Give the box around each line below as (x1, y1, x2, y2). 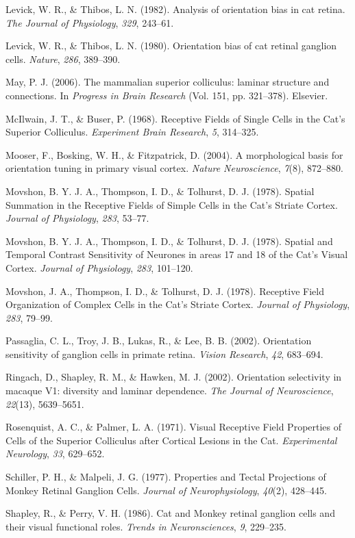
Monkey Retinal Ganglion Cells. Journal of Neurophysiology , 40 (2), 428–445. (5, 483, 327, 497)
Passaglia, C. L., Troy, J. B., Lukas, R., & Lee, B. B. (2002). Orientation (5, 333, 312, 348)
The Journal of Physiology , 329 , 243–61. (5, 15, 174, 29)
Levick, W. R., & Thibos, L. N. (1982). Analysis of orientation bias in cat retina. (5, 2, 345, 16)
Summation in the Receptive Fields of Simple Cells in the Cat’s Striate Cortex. (5, 197, 338, 212)
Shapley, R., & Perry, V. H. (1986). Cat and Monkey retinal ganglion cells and (5, 506, 335, 520)
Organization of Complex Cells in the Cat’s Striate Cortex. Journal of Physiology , (5, 297, 350, 311)
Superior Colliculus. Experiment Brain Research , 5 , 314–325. (5, 125, 259, 139)
